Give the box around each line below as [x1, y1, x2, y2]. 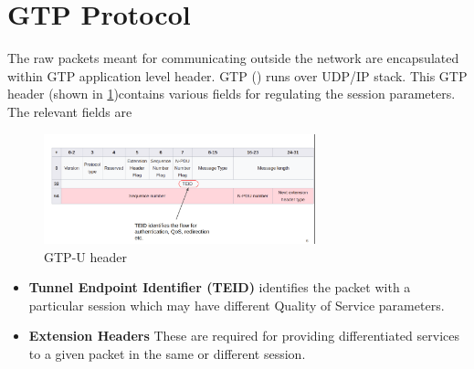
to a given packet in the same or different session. [28, 344, 306, 364]
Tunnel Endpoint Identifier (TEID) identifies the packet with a [28, 278, 411, 297]
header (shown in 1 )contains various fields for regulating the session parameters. [7, 84, 456, 103]
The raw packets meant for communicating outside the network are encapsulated [7, 48, 459, 68]
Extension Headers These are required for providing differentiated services [28, 326, 459, 345]
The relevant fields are [7, 101, 132, 121]
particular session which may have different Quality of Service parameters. [28, 295, 445, 314]
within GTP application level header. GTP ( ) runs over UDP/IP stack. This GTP [7, 66, 468, 85]
